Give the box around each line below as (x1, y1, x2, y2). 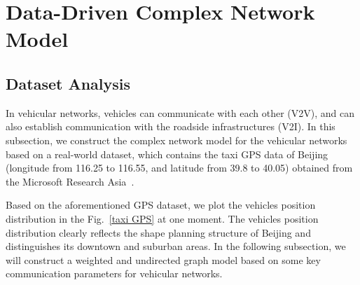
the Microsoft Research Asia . (6, 174, 134, 188)
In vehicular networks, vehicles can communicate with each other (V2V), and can (6, 105, 355, 120)
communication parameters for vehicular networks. (6, 266, 223, 281)
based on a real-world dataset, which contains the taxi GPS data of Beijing (6, 146, 328, 161)
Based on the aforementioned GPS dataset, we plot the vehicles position (6, 197, 316, 212)
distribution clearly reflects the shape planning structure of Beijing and (6, 225, 311, 239)
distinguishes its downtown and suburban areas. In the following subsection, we (6, 239, 346, 253)
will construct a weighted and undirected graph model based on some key (6, 252, 321, 267)
